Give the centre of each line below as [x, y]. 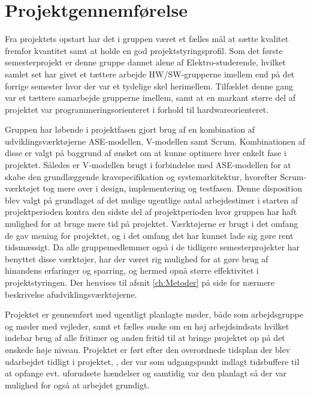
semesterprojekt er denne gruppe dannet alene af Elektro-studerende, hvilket [145, 62]
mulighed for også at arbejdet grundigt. [77, 384]
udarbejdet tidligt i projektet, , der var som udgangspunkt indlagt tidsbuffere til [152, 361]
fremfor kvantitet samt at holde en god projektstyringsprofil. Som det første [144, 50]
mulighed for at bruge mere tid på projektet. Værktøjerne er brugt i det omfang [152, 224]
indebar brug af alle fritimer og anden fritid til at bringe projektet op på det [145, 338]
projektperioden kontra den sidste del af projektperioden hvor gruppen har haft [151, 212]
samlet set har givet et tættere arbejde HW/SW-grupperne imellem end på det [150, 74]
